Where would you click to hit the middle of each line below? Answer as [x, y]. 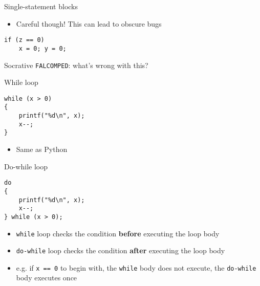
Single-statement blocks [41, 6]
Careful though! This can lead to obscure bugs [89, 23]
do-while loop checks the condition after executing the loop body [121, 250]
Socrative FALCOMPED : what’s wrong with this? [76, 65]
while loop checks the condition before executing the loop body [118, 233]
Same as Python [42, 149]
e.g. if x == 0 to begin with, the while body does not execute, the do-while [136, 267]
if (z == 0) [24, 40]
